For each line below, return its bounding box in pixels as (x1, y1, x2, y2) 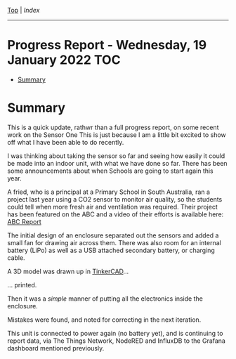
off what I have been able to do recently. (7, 138, 124, 146)
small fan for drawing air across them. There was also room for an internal (7, 238, 221, 247)
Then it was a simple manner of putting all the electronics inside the (7, 294, 204, 303)
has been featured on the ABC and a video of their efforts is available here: (7, 210, 224, 218)
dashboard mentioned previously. (7, 344, 105, 352)
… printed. (7, 280, 37, 289)
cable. (7, 253, 26, 262)
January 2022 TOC (7, 52, 121, 68)
